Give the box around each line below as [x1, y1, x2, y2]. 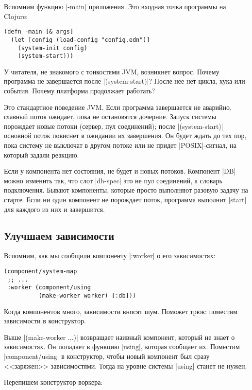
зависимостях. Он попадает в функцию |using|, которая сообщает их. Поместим [4, 341, 240, 352]
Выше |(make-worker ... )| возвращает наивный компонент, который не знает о [4, 332, 235, 342]
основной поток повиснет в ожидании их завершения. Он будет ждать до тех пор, [4, 130, 247, 141]
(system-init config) [17, 44, 87, 52]
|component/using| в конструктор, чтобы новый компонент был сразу [4, 351, 210, 361]
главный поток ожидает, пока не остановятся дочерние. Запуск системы [4, 111, 217, 122]
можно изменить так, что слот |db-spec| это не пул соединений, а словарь [4, 175, 222, 185]
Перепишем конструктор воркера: [4, 377, 103, 387]
